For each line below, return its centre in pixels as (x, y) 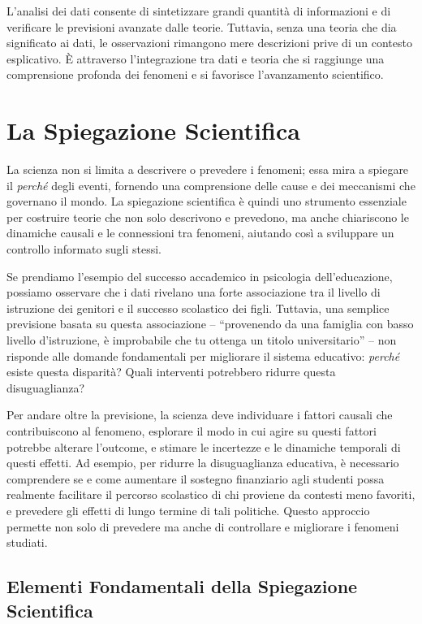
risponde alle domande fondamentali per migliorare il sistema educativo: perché (203, 355)
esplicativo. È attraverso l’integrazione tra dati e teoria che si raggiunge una (196, 58)
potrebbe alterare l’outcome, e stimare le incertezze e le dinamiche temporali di (204, 446)
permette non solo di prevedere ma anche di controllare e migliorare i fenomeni (203, 526)
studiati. (27, 542)
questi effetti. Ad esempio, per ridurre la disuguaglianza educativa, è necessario (203, 463)
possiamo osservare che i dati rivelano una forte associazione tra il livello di (194, 292)
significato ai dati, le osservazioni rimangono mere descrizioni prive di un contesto (209, 43)
